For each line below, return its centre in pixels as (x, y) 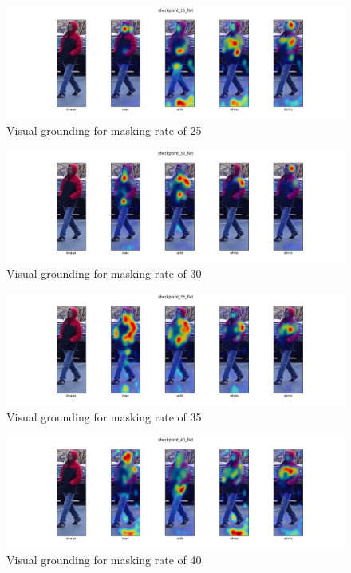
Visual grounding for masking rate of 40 (104, 559)
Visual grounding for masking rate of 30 (104, 273)
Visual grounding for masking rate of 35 (104, 416)
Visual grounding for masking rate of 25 (104, 130)
